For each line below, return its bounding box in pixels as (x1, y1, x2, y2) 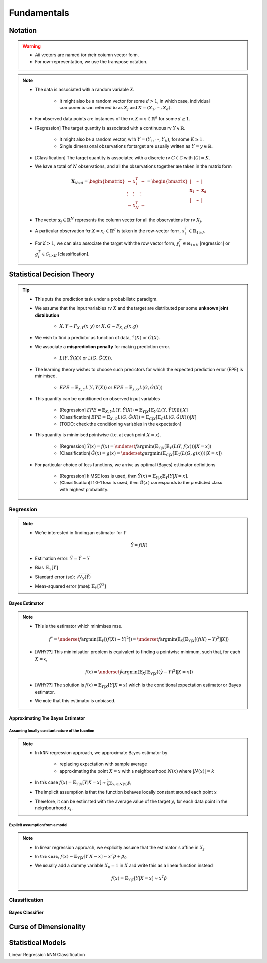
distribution (35, 312, 59, 318)
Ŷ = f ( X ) (130, 542, 148, 548)
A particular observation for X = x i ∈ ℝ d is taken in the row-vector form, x (35, 227, 185, 235)
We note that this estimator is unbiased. (35, 698, 116, 704)
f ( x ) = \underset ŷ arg (85, 669, 130, 675)
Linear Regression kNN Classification (9, 952, 85, 958)
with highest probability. (59, 486, 109, 492)
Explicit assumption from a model (9, 822, 68, 827)
